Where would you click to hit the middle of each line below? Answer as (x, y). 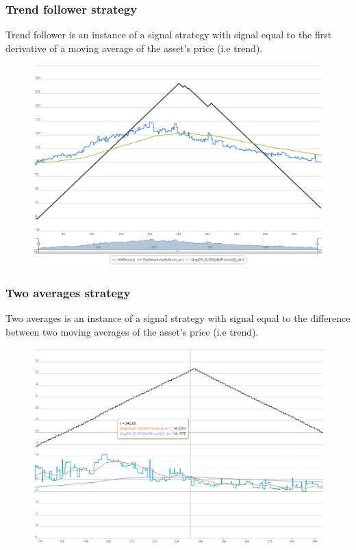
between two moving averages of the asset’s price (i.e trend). (132, 331)
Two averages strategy (68, 292)
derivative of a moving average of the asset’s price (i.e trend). (134, 48)
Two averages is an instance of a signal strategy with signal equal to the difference (178, 318)
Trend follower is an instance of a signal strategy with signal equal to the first (169, 35)
